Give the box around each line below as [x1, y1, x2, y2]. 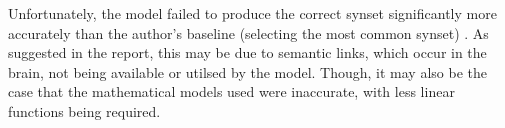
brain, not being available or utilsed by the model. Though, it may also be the [8, 61, 487, 82]
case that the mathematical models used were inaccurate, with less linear [8, 81, 455, 102]
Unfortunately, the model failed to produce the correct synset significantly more [8, 3, 497, 23]
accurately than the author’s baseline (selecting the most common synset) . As [8, 22, 489, 43]
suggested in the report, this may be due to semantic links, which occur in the [8, 42, 487, 63]
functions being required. [8, 100, 161, 121]
